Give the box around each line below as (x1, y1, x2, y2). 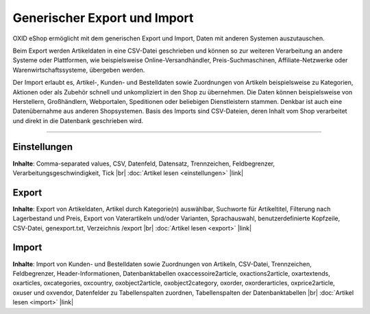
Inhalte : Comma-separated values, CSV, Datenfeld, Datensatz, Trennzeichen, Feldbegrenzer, (12, 159, 275, 168)
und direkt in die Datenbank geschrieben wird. (12, 116, 144, 125)
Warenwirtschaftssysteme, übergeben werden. (12, 66, 145, 74)
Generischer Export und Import (12, 10, 194, 25)
